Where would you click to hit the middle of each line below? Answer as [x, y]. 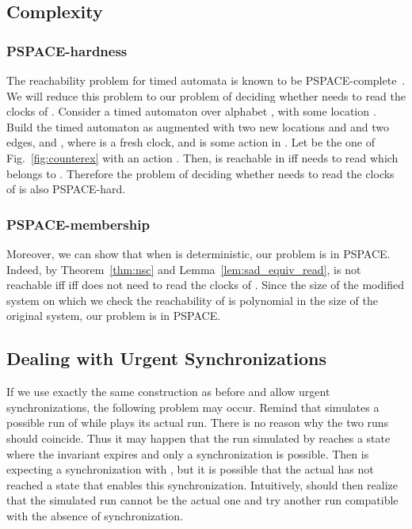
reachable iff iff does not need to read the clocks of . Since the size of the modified [205, 285]
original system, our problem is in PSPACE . [114, 316]
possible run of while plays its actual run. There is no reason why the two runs [198, 422]
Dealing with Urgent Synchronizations [166, 358]
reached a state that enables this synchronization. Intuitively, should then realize [202, 484]
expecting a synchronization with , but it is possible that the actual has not [190, 469]
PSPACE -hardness [67, 50]
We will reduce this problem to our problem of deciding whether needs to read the [206, 95]
